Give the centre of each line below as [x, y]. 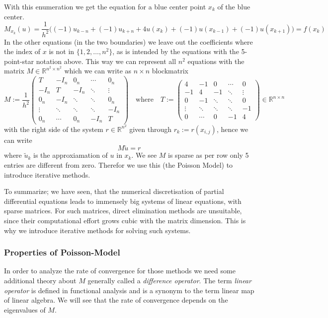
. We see [144, 155]
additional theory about [40, 280]
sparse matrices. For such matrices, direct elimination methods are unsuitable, [123, 211]
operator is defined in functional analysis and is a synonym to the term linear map [129, 290]
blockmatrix [170, 71]
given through [151, 129]
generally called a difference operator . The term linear [169, 280]
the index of [22, 51]
